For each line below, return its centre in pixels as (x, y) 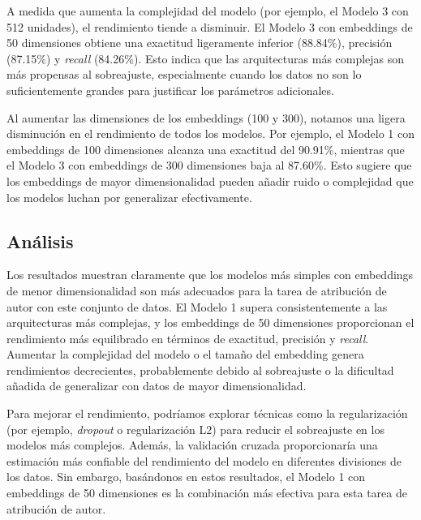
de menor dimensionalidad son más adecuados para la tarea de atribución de (197, 290)
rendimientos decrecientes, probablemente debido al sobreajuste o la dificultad (200, 370)
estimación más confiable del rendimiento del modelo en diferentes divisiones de (204, 460)
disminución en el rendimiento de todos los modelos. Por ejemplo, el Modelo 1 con (211, 133)
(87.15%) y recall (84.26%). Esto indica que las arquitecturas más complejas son (206, 58)
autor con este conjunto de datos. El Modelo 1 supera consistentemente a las (197, 306)
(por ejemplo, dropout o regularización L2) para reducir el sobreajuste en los (195, 429)
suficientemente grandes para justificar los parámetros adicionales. (170, 90)
